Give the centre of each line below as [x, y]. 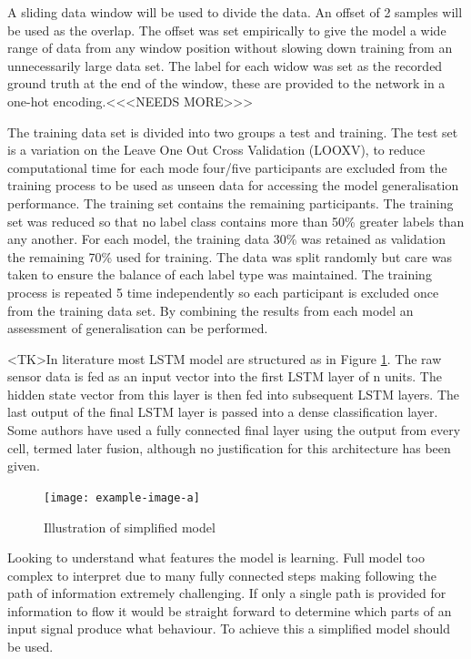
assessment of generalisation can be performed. [138, 328]
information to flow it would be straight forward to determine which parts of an [230, 610]
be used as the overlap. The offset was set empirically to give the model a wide [227, 30]
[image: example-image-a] [122, 497]
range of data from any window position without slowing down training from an [230, 48]
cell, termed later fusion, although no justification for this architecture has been [229, 447]
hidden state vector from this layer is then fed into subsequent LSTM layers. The [234, 394]
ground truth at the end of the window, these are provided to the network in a [226, 83]
